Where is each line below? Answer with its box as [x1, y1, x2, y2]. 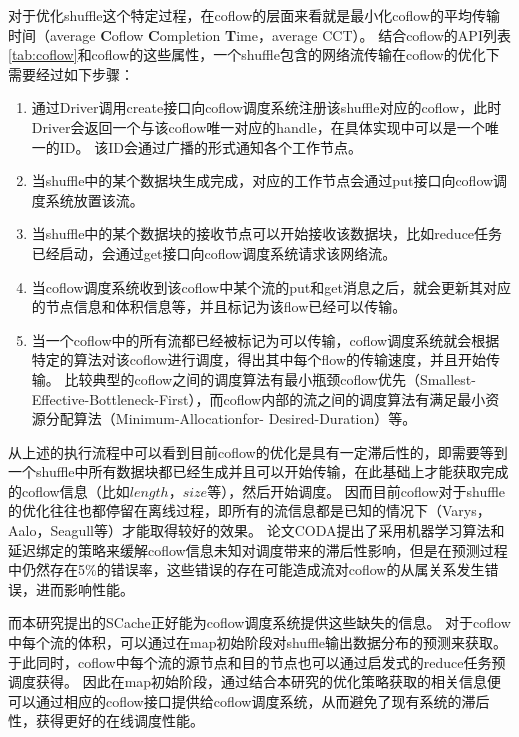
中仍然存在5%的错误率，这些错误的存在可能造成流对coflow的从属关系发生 [8, 559, 485, 580]
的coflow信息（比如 [8, 480, 130, 501]
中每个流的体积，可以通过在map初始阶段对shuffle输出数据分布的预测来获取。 [8, 632, 508, 653]
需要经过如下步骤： [8, 63, 134, 84]
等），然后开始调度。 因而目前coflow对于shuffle [207, 480, 506, 501]
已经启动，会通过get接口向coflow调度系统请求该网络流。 [31, 242, 397, 263]
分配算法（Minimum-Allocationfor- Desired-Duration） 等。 [45, 408, 417, 429]
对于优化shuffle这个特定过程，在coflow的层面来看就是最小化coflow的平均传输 [8, 5, 500, 25]
